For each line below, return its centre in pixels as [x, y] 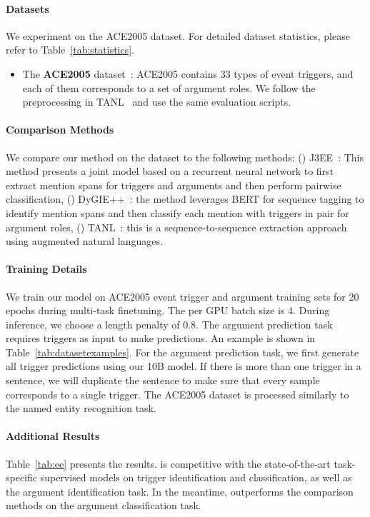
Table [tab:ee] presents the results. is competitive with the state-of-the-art [168, 463]
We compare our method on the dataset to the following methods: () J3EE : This [185, 157]
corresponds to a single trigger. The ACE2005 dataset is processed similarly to [177, 394]
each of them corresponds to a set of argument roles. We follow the [169, 87]
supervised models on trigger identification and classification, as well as [196, 477]
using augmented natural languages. [84, 241]
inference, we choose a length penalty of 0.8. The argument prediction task [169, 324]
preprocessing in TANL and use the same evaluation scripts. [157, 102]
